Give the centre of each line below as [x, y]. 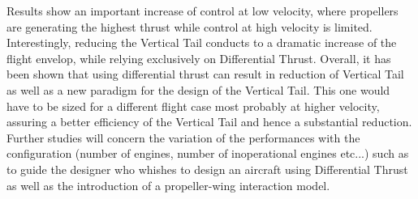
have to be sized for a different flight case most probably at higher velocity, [193, 106]
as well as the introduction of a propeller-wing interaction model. [168, 185]
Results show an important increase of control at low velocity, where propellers [203, 11]
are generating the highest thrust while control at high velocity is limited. [190, 26]
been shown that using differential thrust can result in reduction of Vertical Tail [205, 74]
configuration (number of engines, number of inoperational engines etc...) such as [208, 153]
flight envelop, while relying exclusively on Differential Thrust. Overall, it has [199, 58]
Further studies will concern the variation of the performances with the [183, 137]
